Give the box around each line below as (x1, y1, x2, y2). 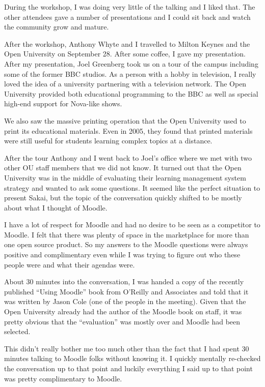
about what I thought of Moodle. (4, 202, 108, 213)
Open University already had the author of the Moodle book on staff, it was (4, 306, 242, 317)
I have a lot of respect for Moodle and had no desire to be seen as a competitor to (4, 219, 260, 230)
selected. (4, 326, 31, 337)
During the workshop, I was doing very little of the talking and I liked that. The (4, 2, 255, 12)
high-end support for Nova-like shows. (4, 98, 122, 109)
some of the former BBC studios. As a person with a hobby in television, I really (4, 68, 256, 79)
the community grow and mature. (4, 21, 109, 32)
